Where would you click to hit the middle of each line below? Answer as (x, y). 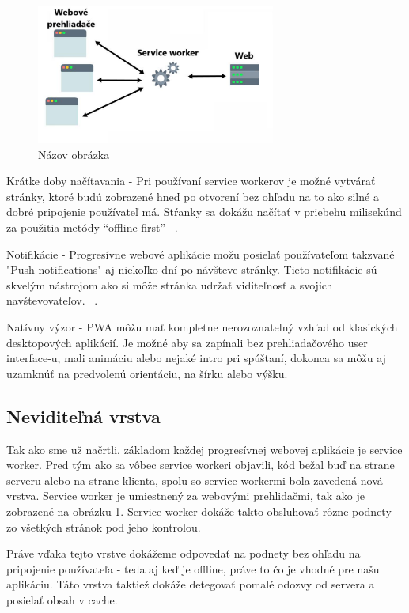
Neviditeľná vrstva (83, 416)
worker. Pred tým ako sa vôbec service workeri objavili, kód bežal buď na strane (201, 465)
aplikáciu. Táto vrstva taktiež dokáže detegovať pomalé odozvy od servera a (191, 584)
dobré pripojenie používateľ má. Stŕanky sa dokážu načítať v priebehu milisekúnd (204, 212)
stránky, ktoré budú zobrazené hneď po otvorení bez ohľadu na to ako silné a (193, 196)
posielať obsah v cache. (62, 599)
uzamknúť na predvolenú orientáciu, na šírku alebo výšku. (147, 373)
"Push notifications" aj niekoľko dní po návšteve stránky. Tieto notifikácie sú (192, 269)
